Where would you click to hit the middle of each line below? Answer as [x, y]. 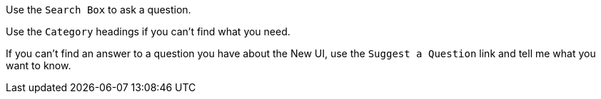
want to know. [39, 65]
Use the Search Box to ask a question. [99, 10]
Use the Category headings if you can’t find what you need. [148, 31]
